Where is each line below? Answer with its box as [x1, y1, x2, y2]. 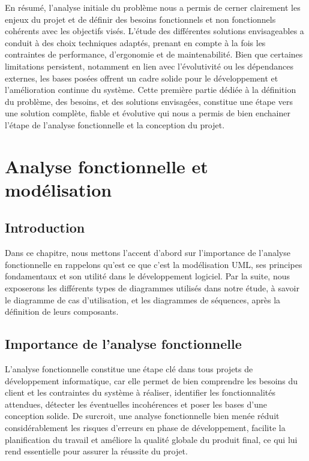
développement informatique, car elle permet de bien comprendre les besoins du [5, 374, 298, 387]
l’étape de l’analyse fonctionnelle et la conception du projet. [5, 118, 225, 131]
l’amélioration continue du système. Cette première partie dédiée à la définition [5, 83, 296, 96]
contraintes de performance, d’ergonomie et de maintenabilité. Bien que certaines [5, 48, 303, 61]
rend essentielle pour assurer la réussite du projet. [5, 445, 188, 457]
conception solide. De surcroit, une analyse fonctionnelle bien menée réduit [5, 409, 280, 422]
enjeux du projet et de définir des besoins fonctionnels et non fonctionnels [5, 13, 276, 25]
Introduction [5, 218, 85, 237]
